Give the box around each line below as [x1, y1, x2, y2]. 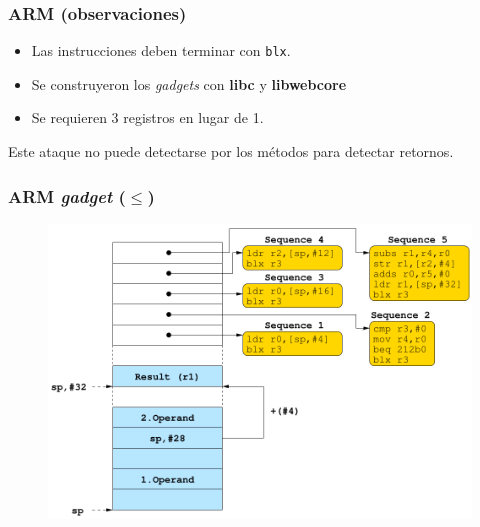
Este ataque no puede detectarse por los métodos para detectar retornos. [8, 141, 454, 162]
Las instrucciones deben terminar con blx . [31, 40, 291, 61]
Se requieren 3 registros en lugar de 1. [31, 107, 264, 128]
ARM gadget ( [8, 183, 126, 208]
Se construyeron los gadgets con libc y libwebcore [31, 73, 347, 94]
